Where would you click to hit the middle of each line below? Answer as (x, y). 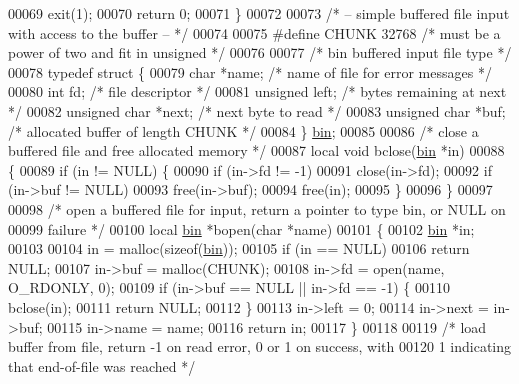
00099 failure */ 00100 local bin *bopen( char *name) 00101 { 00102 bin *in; (241, 228)
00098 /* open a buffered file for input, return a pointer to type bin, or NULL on (257, 208)
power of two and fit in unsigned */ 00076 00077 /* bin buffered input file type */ (260, 52)
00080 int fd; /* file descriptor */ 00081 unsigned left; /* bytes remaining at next (257, 91)
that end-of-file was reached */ (102, 365)
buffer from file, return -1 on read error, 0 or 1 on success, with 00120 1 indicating (260, 346)
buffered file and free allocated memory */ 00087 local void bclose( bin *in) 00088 (256, 150)
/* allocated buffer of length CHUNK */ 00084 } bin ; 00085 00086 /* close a (243, 130)
